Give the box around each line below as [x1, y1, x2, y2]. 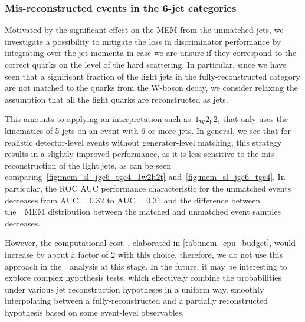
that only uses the [222, 113, 288, 125]
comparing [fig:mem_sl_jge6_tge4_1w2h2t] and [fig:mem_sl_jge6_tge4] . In [5, 170, 286, 183]
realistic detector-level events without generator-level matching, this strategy [5, 136, 282, 148]
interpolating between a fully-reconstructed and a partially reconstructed [5, 294, 268, 307]
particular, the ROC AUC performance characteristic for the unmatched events [5, 182, 291, 194]
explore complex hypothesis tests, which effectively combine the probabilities [5, 271, 282, 284]
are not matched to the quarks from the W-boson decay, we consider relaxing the [5, 81, 299, 94]
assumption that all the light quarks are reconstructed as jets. [5, 93, 228, 105]
